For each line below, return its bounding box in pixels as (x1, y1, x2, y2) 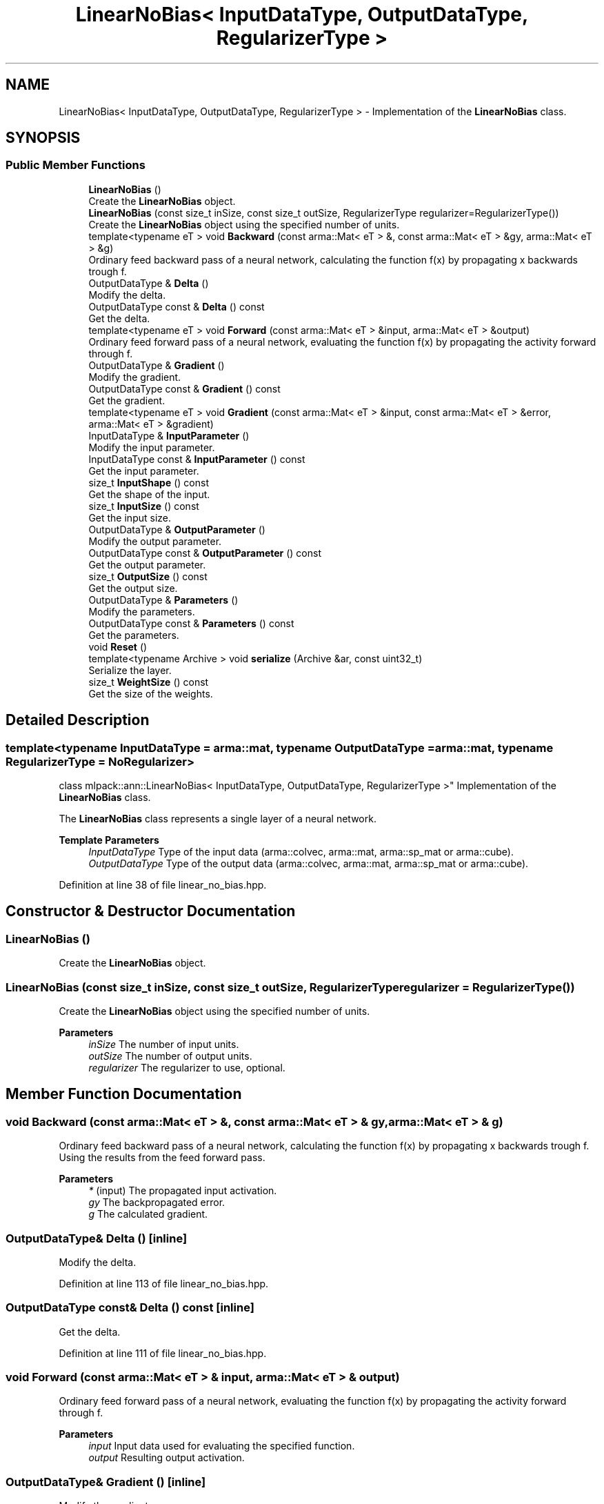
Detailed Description (6, 711, 150, 729)
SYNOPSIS (6, 129, 81, 147)
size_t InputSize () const (88, 499, 199, 512)
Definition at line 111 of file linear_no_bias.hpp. (59, 1347, 267, 1359)
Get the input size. (88, 511, 172, 524)
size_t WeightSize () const (88, 675, 209, 688)
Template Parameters (59, 834, 159, 847)
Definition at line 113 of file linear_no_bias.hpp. (59, 1277, 269, 1289)
